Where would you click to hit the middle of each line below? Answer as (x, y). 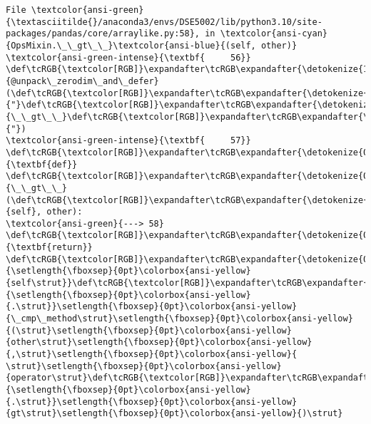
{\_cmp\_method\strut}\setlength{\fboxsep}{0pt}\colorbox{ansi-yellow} (179, 319)
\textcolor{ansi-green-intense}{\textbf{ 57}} (128, 141)
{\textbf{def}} (42, 164)
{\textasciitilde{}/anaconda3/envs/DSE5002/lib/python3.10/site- (164, 22)
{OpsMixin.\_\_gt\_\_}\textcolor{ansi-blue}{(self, (131, 45)
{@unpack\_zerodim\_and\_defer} (82, 81)
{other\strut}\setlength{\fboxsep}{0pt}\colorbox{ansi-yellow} (159, 342)
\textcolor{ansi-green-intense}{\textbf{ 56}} (128, 57)
